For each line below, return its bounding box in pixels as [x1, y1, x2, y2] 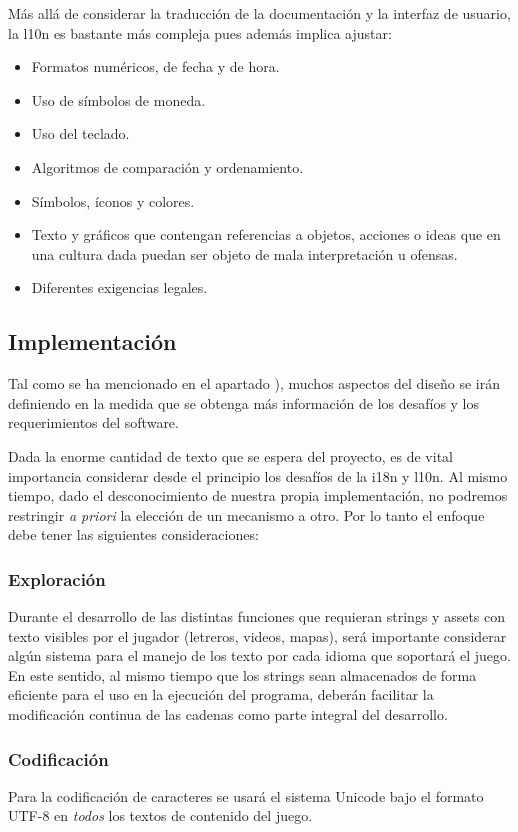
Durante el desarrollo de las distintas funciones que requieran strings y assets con [8, 606, 506, 627]
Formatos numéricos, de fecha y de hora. [31, 56, 280, 77]
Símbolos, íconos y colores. [31, 190, 195, 211]
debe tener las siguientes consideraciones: [8, 524, 259, 545]
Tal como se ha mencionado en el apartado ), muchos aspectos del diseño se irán [8, 373, 501, 394]
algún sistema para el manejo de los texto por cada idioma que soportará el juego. [8, 645, 511, 666]
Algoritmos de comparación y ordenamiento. [31, 156, 304, 177]
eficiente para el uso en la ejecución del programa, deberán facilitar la [8, 684, 434, 705]
